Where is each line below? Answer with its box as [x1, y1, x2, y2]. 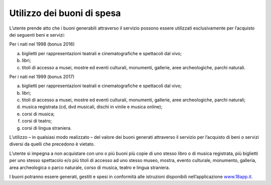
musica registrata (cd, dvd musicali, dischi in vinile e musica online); [22, 104, 163, 110]
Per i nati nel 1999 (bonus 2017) [9, 73, 75, 80]
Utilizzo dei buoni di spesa [9, 8, 121, 19]
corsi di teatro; [22, 118, 52, 124]
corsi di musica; [22, 111, 55, 117]
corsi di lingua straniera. [22, 125, 72, 131]
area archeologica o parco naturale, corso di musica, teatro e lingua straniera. [9, 164, 170, 170]
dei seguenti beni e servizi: [9, 32, 65, 38]
